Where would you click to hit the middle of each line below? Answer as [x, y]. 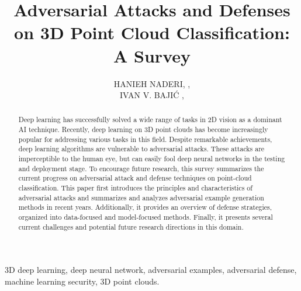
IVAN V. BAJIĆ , [152, 95]
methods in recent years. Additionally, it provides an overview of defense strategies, [145, 207]
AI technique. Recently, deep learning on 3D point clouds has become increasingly [143, 129]
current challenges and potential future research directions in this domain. [131, 226]
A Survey [152, 55]
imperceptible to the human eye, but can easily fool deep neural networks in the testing [152, 159]
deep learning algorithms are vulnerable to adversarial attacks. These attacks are [141, 149]
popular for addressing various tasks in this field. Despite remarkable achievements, [145, 139]
